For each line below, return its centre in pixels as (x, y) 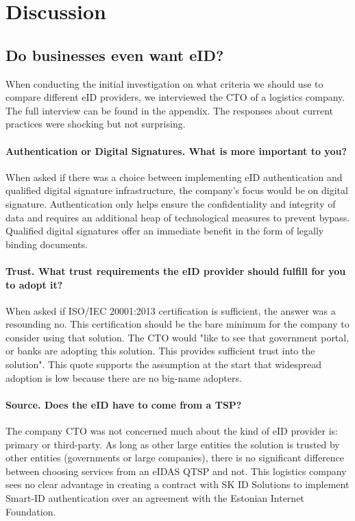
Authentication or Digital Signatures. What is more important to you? (176, 150)
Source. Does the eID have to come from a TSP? (124, 404)
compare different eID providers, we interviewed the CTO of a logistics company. (175, 97)
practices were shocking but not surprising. (96, 124)
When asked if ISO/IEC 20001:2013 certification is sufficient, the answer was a (171, 310)
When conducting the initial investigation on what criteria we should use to (164, 83)
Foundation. (31, 511)
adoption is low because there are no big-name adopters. (124, 377)
